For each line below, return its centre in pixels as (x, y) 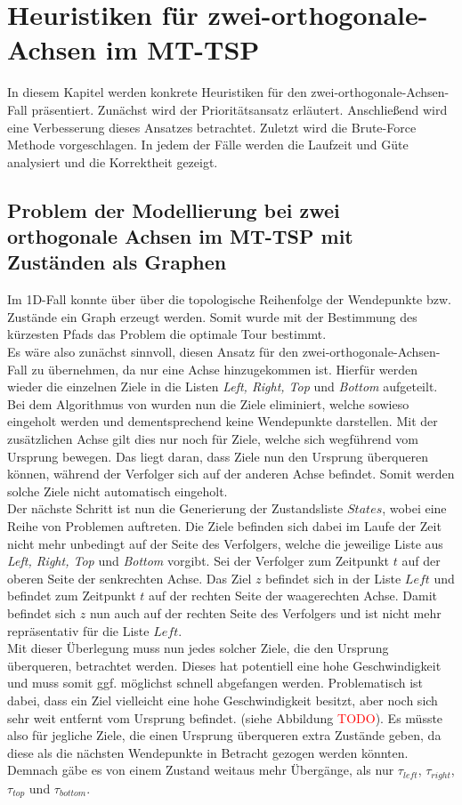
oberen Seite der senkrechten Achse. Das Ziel (130, 578)
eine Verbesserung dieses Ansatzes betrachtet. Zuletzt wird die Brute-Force (212, 127)
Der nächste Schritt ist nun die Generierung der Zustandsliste (175, 508)
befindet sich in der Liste (333, 578)
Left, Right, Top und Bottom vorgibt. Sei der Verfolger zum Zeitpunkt (199, 561)
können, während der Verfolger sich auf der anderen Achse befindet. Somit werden (231, 474)
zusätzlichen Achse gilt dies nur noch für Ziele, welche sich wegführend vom (213, 439)
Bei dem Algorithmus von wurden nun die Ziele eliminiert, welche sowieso (208, 403)
